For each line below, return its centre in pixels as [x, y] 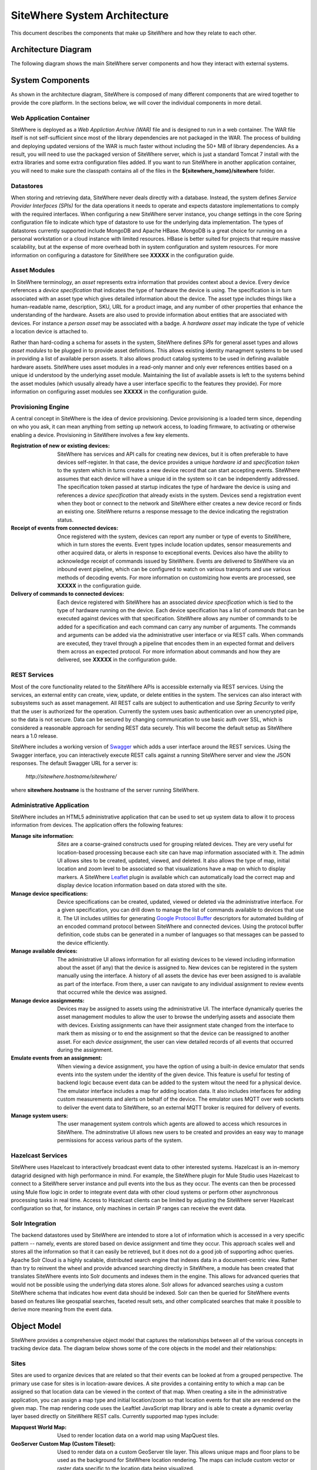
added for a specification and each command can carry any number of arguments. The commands [177, 627]
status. [65, 520]
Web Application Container [50, 118]
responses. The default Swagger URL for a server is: [74, 763]
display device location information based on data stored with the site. [142, 886]
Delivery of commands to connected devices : [68, 594]
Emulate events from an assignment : [57, 1058]
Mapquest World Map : [39, 1427]
